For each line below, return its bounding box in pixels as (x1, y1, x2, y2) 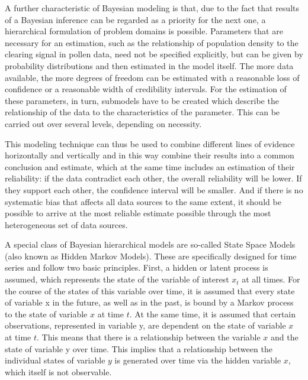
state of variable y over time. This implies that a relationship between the (5, 342, 272, 355)
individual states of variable (5, 354, 105, 366)
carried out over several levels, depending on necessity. (5, 117, 202, 129)
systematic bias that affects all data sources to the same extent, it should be (5, 195, 281, 207)
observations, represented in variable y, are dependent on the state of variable (5, 319, 286, 332)
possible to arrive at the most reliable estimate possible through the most (5, 207, 271, 219)
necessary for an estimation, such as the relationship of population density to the (5, 36, 299, 48)
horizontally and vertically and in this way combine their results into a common (5, 149, 294, 161)
